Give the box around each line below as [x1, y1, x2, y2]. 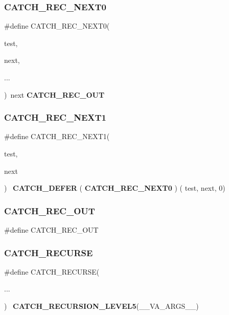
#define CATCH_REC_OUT [4, 224, 99, 235]
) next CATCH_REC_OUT [4, 89, 105, 100]
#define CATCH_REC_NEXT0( [4, 20, 110, 31]
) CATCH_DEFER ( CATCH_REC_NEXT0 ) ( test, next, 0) [4, 183, 225, 193]
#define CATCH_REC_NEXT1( [4, 131, 110, 142]
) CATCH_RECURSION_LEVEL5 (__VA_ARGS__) [4, 301, 199, 311]
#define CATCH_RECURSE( [4, 266, 100, 277]
